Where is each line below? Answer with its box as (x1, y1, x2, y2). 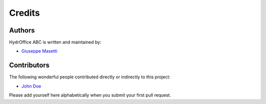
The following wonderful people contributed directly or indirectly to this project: (9, 74, 171, 80)
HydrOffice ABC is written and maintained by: (9, 39, 101, 45)
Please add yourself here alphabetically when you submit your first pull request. (9, 92, 171, 98)
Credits (9, 7, 40, 18)
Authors (9, 26, 35, 35)
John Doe (21, 83, 41, 89)
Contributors (9, 61, 50, 69)
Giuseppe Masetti (21, 48, 58, 54)
